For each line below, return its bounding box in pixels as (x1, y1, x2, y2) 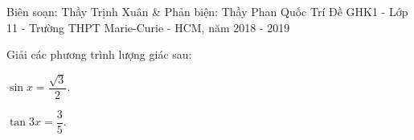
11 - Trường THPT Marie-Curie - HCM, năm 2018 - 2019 (6, 19, 290, 35)
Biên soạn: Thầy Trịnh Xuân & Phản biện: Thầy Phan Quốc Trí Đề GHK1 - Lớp (6, 3, 408, 19)
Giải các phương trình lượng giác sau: (6, 46, 192, 63)
